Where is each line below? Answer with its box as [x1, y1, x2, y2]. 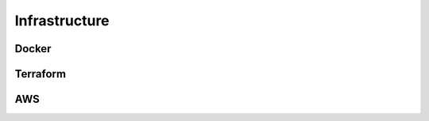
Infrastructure [14, 12, 110, 29]
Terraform [14, 67, 67, 81]
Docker [14, 42, 52, 55]
